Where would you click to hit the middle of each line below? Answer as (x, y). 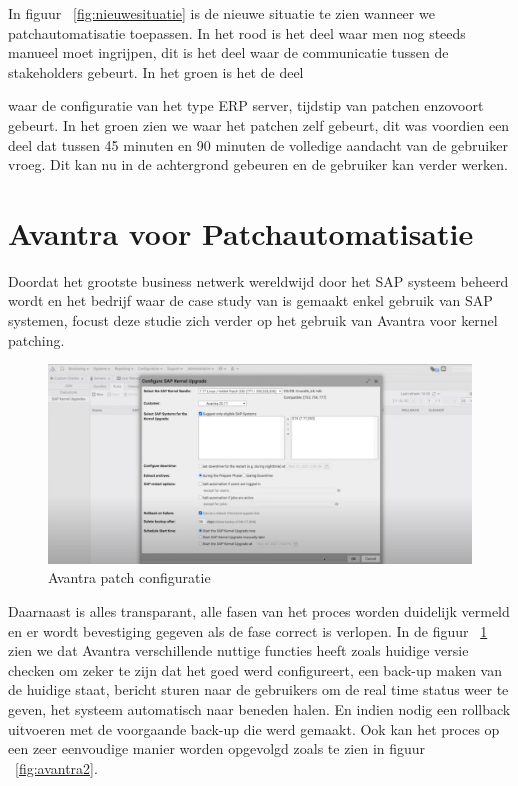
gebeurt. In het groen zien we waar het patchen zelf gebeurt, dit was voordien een (259, 124)
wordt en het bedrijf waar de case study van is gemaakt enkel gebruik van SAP (250, 300)
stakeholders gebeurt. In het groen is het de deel (156, 71)
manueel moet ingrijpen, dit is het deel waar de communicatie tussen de (228, 52)
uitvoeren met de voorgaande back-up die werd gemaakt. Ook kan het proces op (254, 728)
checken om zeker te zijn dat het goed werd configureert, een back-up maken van (255, 669)
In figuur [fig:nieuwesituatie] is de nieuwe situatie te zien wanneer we (221, 13)
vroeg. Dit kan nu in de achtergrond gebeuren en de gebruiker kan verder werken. (258, 164)
